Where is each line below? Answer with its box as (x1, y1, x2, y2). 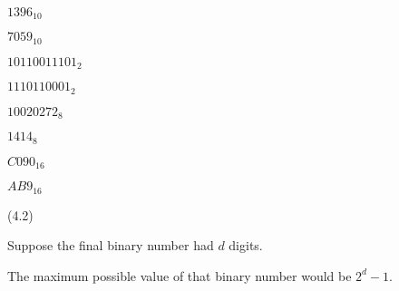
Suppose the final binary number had (7, 236, 214, 255)
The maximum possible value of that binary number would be (7, 266, 352, 285)
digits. (229, 236, 263, 255)
